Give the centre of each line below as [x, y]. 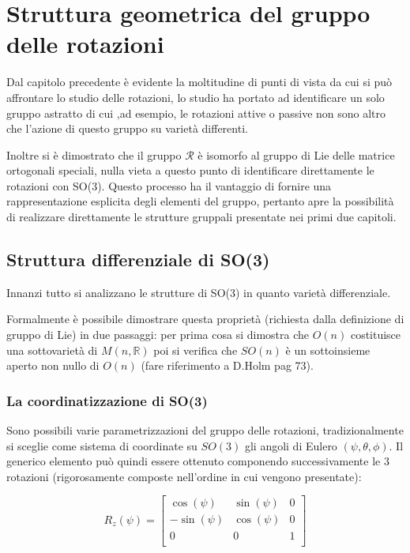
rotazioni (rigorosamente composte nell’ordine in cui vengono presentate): [184, 476]
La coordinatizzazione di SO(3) [107, 400]
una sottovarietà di [52, 350]
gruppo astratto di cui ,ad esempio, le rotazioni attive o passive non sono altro [196, 113]
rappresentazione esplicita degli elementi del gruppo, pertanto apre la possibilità [200, 201]
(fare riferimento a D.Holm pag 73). [227, 365]
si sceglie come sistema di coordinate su [102, 445]
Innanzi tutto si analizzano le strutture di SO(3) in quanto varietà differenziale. [199, 292]
